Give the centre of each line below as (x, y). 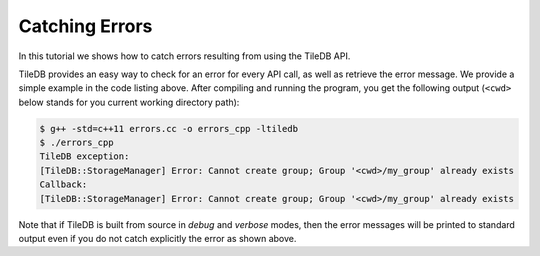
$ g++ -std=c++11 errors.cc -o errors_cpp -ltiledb (169, 128)
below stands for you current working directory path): (129, 102)
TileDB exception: (84, 156)
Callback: (63, 184)
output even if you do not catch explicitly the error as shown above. (157, 239)
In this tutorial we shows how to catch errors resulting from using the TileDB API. (184, 56)
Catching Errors (85, 26)
